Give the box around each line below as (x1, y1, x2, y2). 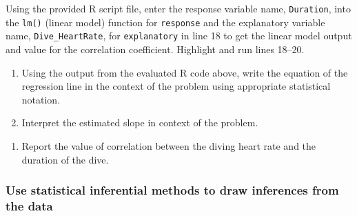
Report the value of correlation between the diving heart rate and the (21, 138, 316, 153)
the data (6, 197, 53, 214)
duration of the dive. (21, 152, 109, 166)
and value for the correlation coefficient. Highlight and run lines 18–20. (6, 41, 305, 56)
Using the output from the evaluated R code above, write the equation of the (21, 65, 348, 79)
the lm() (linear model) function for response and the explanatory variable (6, 14, 325, 29)
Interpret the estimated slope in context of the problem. (21, 115, 258, 130)
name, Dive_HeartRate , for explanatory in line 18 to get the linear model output (6, 28, 352, 43)
